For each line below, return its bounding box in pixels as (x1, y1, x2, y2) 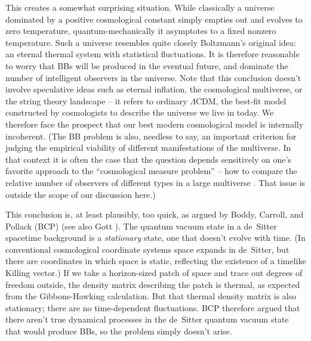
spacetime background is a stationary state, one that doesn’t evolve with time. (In (5, 231, 306, 244)
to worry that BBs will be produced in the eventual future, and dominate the (5, 59, 288, 72)
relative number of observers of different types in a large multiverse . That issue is (5, 176, 306, 188)
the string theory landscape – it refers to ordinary (5, 94, 187, 107)
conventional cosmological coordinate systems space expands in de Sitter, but (5, 243, 290, 255)
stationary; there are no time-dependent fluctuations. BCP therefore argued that (5, 301, 300, 314)
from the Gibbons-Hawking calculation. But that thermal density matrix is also (5, 290, 297, 302)
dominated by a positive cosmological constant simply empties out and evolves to (5, 13, 303, 25)
